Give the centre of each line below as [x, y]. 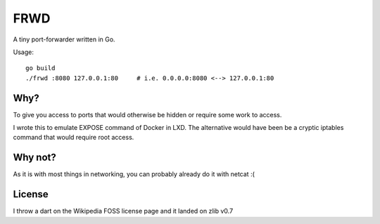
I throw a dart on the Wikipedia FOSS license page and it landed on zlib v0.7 [123, 211]
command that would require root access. [74, 138]
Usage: [24, 52]
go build [40, 68]
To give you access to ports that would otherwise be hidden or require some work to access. [147, 114]
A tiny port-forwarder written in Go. [64, 39]
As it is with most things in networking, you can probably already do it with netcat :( [134, 174]
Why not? [34, 158]
